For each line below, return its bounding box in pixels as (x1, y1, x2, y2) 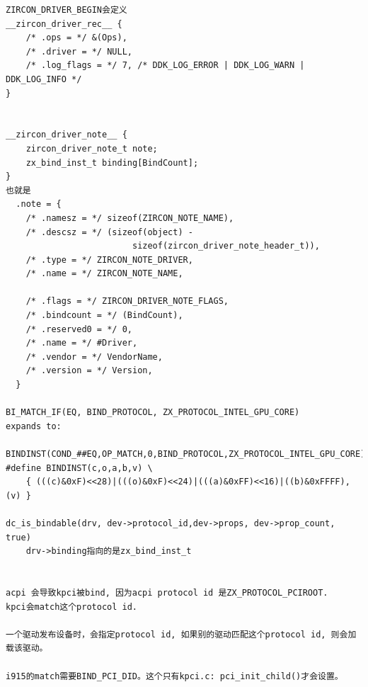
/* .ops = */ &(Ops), (25, 33, 127, 43)
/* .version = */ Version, (25, 365, 153, 376)
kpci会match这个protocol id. (6, 601, 138, 612)
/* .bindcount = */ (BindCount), (25, 310, 183, 321)
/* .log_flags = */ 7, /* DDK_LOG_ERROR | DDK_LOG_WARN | (25, 60, 305, 71)
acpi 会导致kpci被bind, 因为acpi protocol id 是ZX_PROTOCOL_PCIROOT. (6, 587, 328, 598)
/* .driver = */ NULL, (25, 46, 132, 57)
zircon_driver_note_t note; (25, 143, 158, 154)
